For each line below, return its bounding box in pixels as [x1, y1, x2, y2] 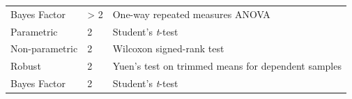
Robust [10, 59, 41, 73]
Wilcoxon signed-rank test [112, 41, 224, 56]
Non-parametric [10, 41, 78, 56]
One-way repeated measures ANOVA [112, 6, 270, 21]
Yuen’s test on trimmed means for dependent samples [112, 59, 342, 73]
